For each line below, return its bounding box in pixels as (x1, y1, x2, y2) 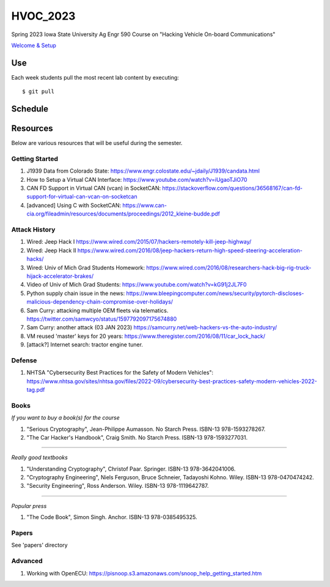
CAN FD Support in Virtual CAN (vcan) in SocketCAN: (26, 184, 161, 192)
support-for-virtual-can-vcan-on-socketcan (26, 193, 137, 200)
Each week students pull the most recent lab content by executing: (11, 73, 180, 81)
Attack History (11, 225, 56, 234)
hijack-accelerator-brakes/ (26, 272, 94, 280)
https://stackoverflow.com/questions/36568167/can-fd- (162, 184, 303, 192)
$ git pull (22, 88, 55, 95)
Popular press (11, 502, 47, 509)
